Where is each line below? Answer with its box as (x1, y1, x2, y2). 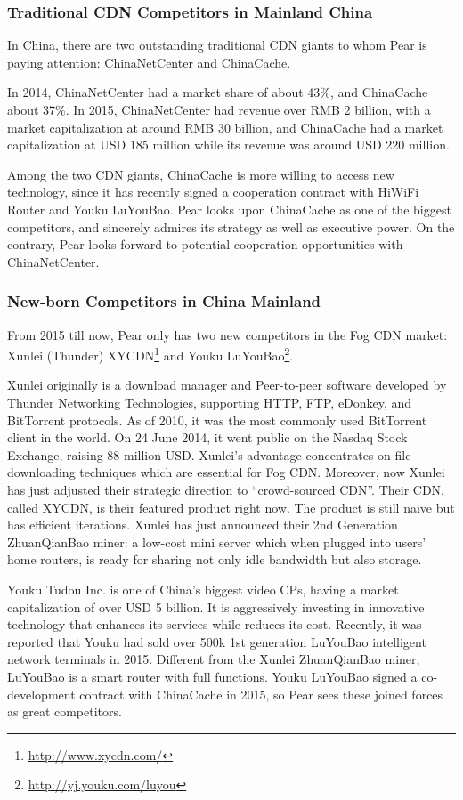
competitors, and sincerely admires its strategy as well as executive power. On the (7, 217, 455, 236)
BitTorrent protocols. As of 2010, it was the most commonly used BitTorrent (7, 410, 427, 429)
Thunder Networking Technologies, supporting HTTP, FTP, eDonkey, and (7, 393, 412, 411)
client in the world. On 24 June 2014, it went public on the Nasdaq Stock (7, 428, 408, 447)
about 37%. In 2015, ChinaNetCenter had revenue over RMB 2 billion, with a (7, 101, 431, 118)
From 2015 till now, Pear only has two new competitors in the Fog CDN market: (7, 325, 448, 343)
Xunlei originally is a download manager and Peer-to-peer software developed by (7, 376, 447, 394)
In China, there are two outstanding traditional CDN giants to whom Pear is (7, 36, 427, 54)
